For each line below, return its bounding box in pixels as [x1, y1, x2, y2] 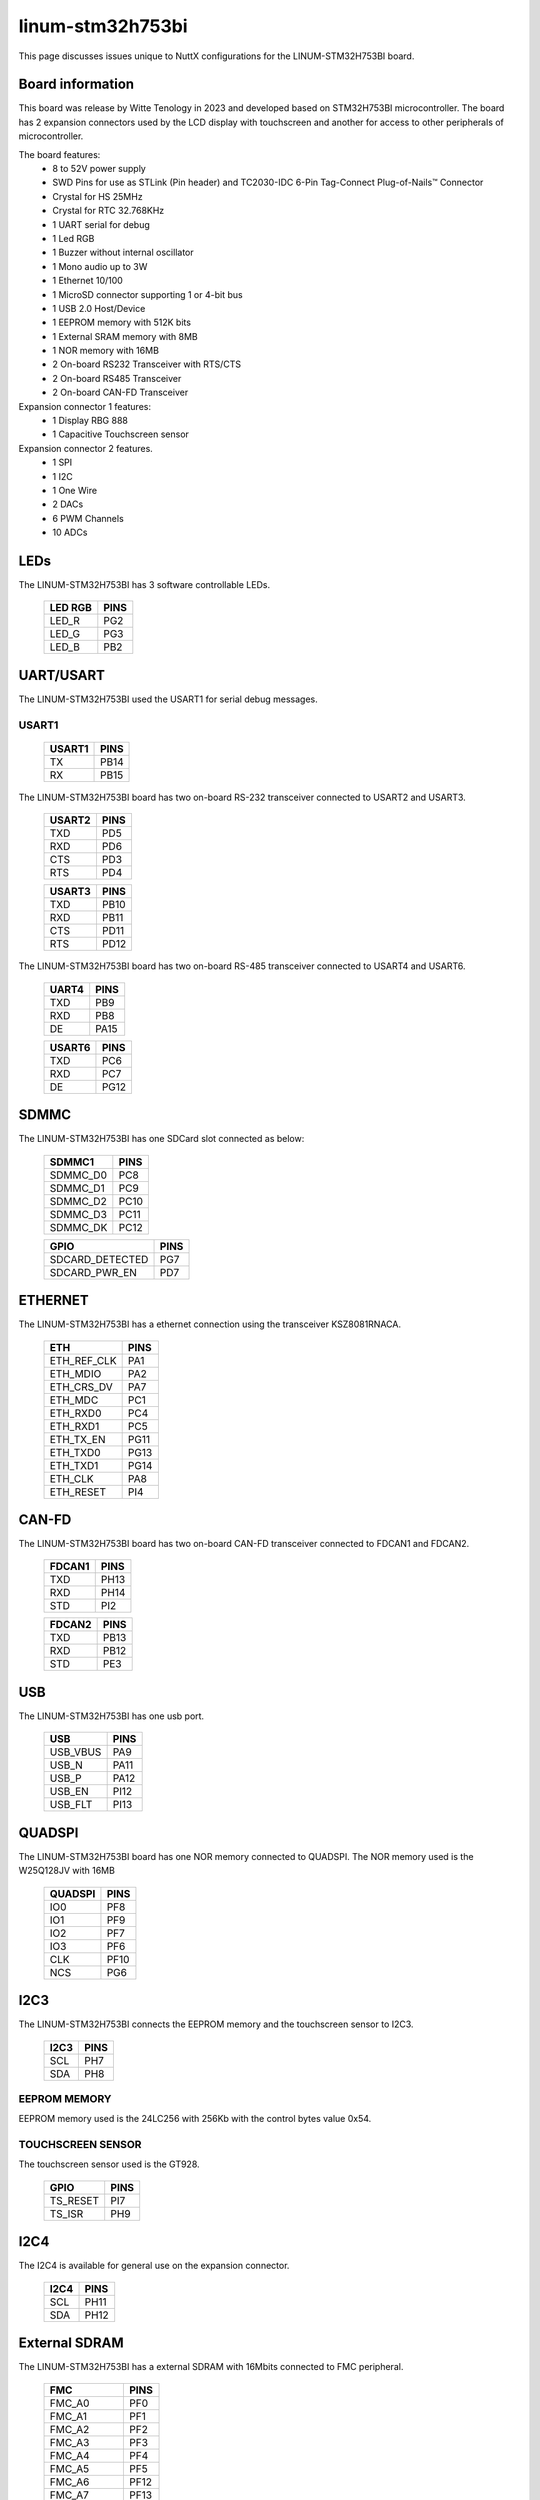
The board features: [18, 148, 101, 160]
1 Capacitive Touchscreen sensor [52, 428, 190, 440]
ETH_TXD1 [49, 1458, 99, 1472]
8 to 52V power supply [52, 163, 147, 175]
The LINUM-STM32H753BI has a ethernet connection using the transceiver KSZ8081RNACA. [18, 1318, 402, 1330]
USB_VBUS [49, 1745, 102, 1759]
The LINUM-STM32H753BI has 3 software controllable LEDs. [18, 579, 270, 591]
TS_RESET [49, 2193, 100, 2207]
